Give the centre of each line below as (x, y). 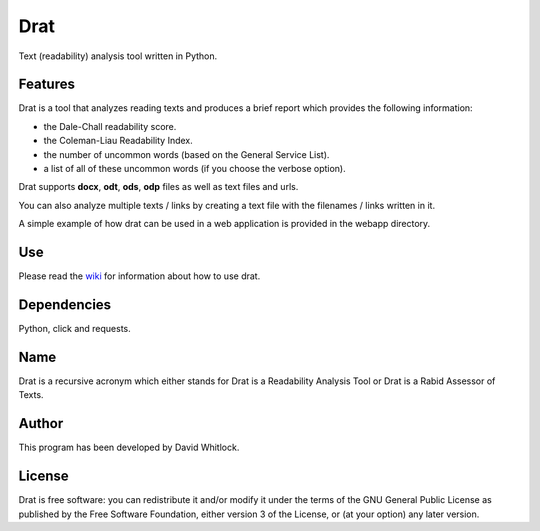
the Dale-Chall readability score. (110, 126)
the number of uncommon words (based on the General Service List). (186, 154)
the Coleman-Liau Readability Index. (118, 141)
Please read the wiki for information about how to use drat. (139, 276)
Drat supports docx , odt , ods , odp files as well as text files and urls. (158, 187)
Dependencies (65, 304)
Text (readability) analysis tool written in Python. (118, 56)
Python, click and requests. (75, 328)
